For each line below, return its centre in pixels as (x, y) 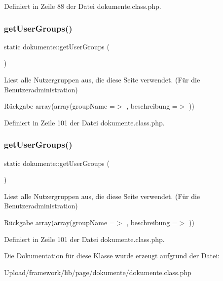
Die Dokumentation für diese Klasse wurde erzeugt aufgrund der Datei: (112, 256)
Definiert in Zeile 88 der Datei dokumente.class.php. (83, 6)
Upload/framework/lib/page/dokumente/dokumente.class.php (98, 272)
